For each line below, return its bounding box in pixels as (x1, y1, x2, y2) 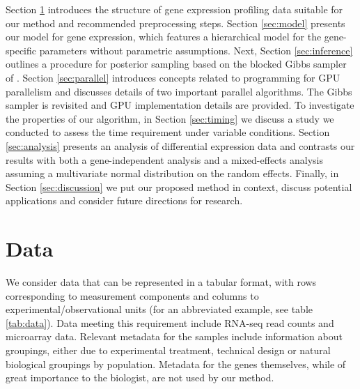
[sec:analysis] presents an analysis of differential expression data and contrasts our (6, 138, 355, 153)
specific (6, 43, 37, 57)
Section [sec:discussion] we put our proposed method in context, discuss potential (6, 179, 352, 194)
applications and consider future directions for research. (6, 193, 243, 208)
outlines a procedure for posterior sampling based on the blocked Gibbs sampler (6, 56, 347, 71)
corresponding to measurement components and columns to (6, 288, 259, 303)
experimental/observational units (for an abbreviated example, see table (6, 302, 313, 316)
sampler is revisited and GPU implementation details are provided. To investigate (6, 98, 354, 112)
